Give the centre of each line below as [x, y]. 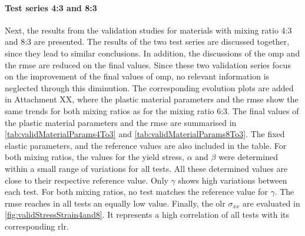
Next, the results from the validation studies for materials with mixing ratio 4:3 [148, 30]
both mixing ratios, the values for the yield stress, [95, 157]
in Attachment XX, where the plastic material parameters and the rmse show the [152, 99]
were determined [248, 157]
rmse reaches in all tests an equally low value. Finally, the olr [115, 203]
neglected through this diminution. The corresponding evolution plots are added [149, 87]
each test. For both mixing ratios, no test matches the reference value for [136, 192]
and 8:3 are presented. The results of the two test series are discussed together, [147, 41]
